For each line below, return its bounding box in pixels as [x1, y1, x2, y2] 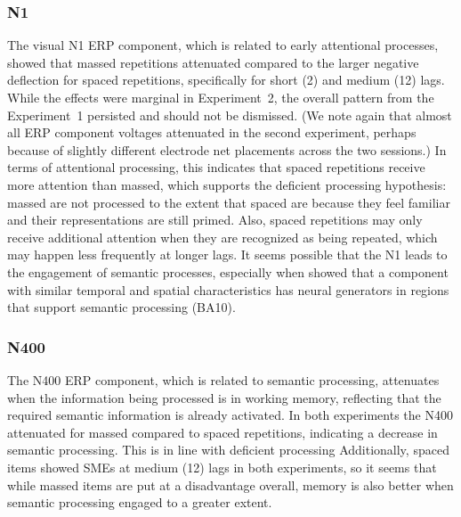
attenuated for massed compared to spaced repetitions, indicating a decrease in [7, 423, 438, 441]
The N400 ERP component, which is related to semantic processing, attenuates [7, 370, 440, 389]
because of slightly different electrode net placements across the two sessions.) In [7, 140, 447, 159]
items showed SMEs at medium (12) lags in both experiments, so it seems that [7, 457, 437, 476]
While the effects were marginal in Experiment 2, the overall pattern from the [7, 88, 434, 106]
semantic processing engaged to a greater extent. [7, 493, 272, 512]
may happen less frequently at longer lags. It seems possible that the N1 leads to [7, 245, 448, 264]
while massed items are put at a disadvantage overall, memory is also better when [7, 475, 454, 494]
